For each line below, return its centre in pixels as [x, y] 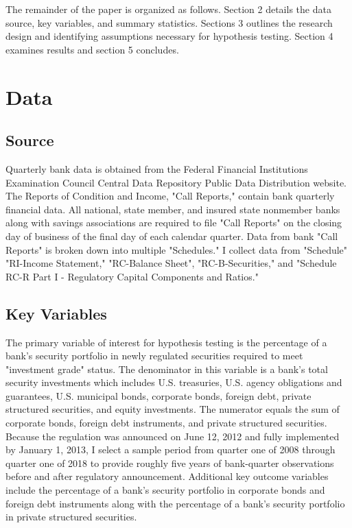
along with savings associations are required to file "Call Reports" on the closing [174, 223]
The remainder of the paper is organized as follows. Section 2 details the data [168, 9]
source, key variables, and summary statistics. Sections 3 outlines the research [169, 22]
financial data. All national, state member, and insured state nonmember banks [173, 209]
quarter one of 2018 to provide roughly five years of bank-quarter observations [170, 463]
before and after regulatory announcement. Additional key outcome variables [167, 476]
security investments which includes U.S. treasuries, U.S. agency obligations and [174, 382]
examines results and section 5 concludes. [92, 49]
